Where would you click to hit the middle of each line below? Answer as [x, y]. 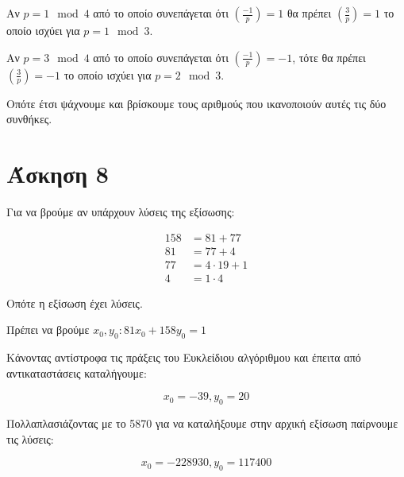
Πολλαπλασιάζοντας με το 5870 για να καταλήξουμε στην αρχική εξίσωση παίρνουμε [202, 423]
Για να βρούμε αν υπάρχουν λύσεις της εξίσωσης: [121, 211]
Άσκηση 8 [58, 173]
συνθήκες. [29, 119]
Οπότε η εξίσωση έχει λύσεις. [75, 302]
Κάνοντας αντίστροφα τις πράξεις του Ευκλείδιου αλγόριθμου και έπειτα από [184, 357]
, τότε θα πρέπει [329, 57]
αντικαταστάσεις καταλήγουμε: [77, 372]
